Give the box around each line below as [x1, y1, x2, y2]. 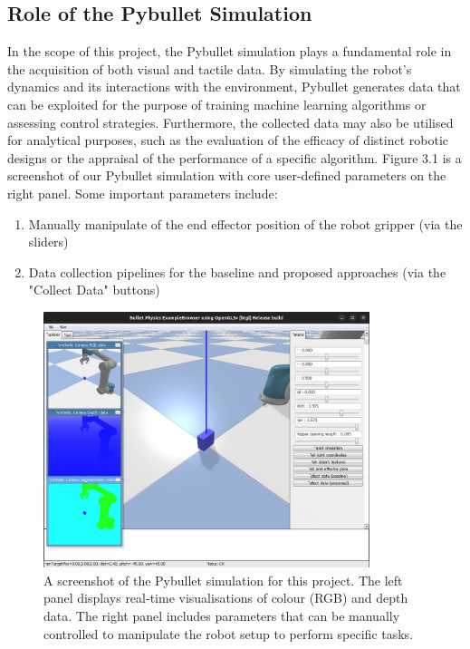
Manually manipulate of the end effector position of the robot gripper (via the [28, 214, 463, 233]
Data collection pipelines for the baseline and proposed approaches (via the [28, 262, 446, 281]
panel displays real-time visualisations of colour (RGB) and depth [43, 588, 408, 607]
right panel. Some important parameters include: [7, 183, 278, 202]
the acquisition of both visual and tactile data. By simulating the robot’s [7, 59, 412, 78]
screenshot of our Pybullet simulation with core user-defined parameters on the [7, 166, 446, 185]
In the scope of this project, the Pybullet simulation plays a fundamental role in [7, 42, 452, 61]
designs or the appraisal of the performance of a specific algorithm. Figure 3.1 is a [7, 148, 462, 167]
